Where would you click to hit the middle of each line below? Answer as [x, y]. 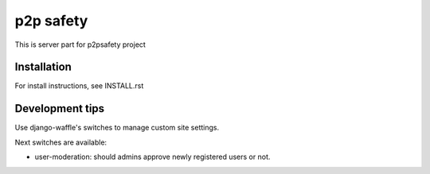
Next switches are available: [61, 142]
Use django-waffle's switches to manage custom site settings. [117, 128]
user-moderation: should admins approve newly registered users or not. [152, 157]
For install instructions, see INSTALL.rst [79, 86]
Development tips [60, 108]
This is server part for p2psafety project [80, 44]
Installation [43, 67]
